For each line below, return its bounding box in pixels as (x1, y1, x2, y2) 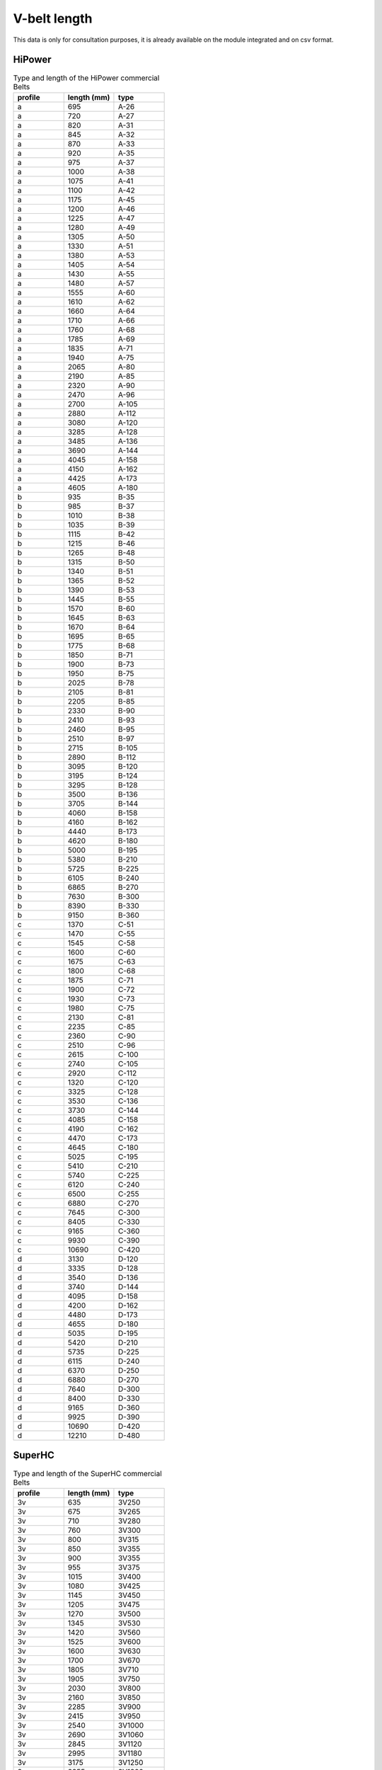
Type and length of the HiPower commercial (13, 73, 160, 83)
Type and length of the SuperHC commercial (13, 1468, 162, 1478)
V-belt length (13, 11, 93, 26)
